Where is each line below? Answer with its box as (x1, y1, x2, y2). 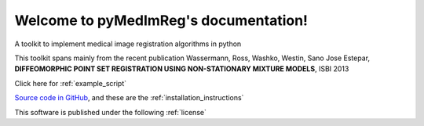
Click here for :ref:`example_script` (14, 78, 127, 88)
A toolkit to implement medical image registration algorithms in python (14, 39, 242, 49)
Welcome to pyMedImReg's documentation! (14, 12, 309, 29)
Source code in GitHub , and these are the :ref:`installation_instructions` (14, 93, 244, 103)
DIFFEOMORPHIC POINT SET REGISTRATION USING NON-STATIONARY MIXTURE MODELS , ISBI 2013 (14, 64, 349, 74)
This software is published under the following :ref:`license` (14, 107, 207, 117)
